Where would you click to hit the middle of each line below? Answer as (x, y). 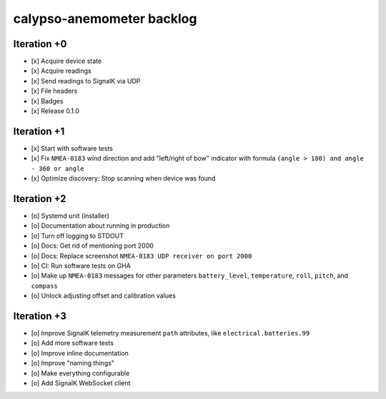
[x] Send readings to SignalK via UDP (86, 81)
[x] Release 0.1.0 (55, 111)
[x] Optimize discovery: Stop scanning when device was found (123, 178)
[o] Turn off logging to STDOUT (78, 236)
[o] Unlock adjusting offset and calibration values (104, 296)
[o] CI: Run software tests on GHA (81, 266)
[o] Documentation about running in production (100, 226)
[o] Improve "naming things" (73, 363)
